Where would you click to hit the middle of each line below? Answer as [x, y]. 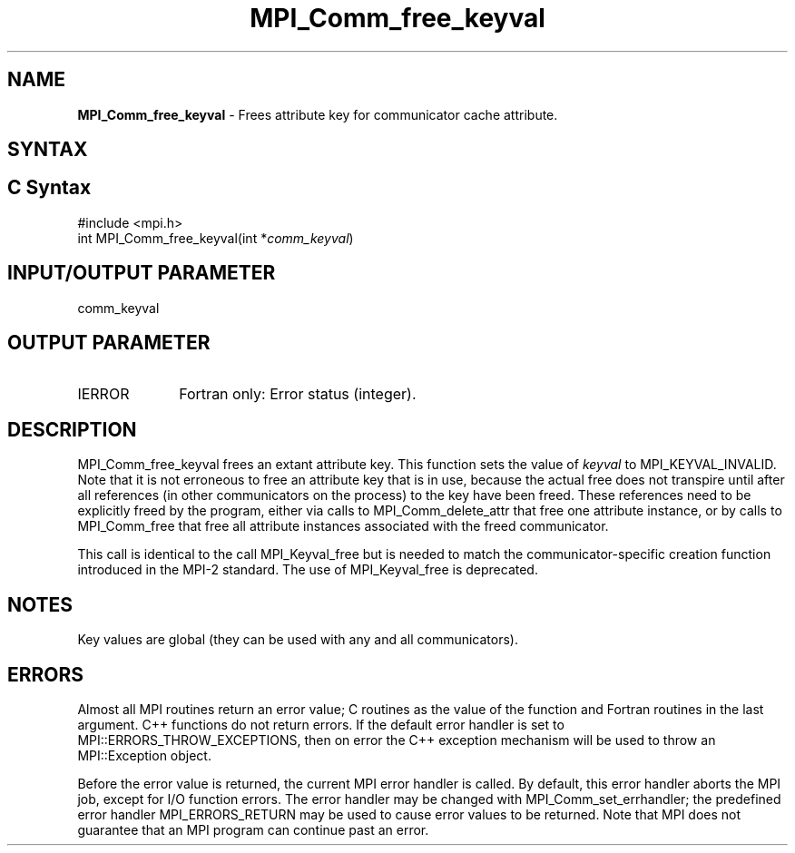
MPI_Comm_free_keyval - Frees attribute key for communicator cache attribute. [318, 114]
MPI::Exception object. [144, 756]
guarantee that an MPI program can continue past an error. [253, 830]
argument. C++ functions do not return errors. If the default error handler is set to [321, 725]
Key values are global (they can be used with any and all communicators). [298, 640]
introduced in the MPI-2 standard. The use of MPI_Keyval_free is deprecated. [308, 570]
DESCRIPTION [72, 429]
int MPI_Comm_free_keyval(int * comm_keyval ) [216, 238]
